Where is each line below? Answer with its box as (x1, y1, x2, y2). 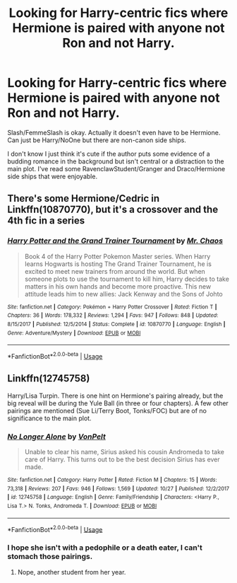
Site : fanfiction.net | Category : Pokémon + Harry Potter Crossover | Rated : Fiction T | (7, 303, 217, 311)
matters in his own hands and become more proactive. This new (24, 282, 212, 291)
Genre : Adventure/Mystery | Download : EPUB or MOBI (7, 329, 141, 337)
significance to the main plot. (7, 414, 92, 422)
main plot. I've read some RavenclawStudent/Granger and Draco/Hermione (7, 164, 226, 173)
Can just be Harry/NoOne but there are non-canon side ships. (7, 136, 187, 144)
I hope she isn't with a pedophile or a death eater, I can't (7, 543, 202, 553)
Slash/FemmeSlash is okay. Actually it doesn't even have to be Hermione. (7, 128, 221, 137)
